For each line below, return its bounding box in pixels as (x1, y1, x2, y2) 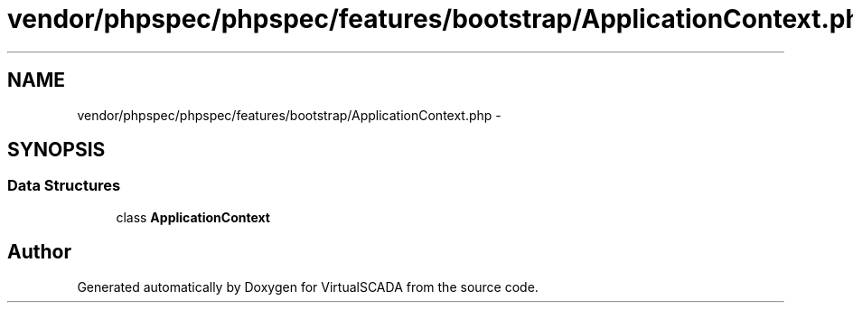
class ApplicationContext (116, 209, 270, 225)
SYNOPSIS (7, 138, 106, 162)
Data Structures (7, 176, 121, 195)
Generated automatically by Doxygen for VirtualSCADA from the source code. (77, 278, 539, 295)
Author (7, 240, 71, 264)
